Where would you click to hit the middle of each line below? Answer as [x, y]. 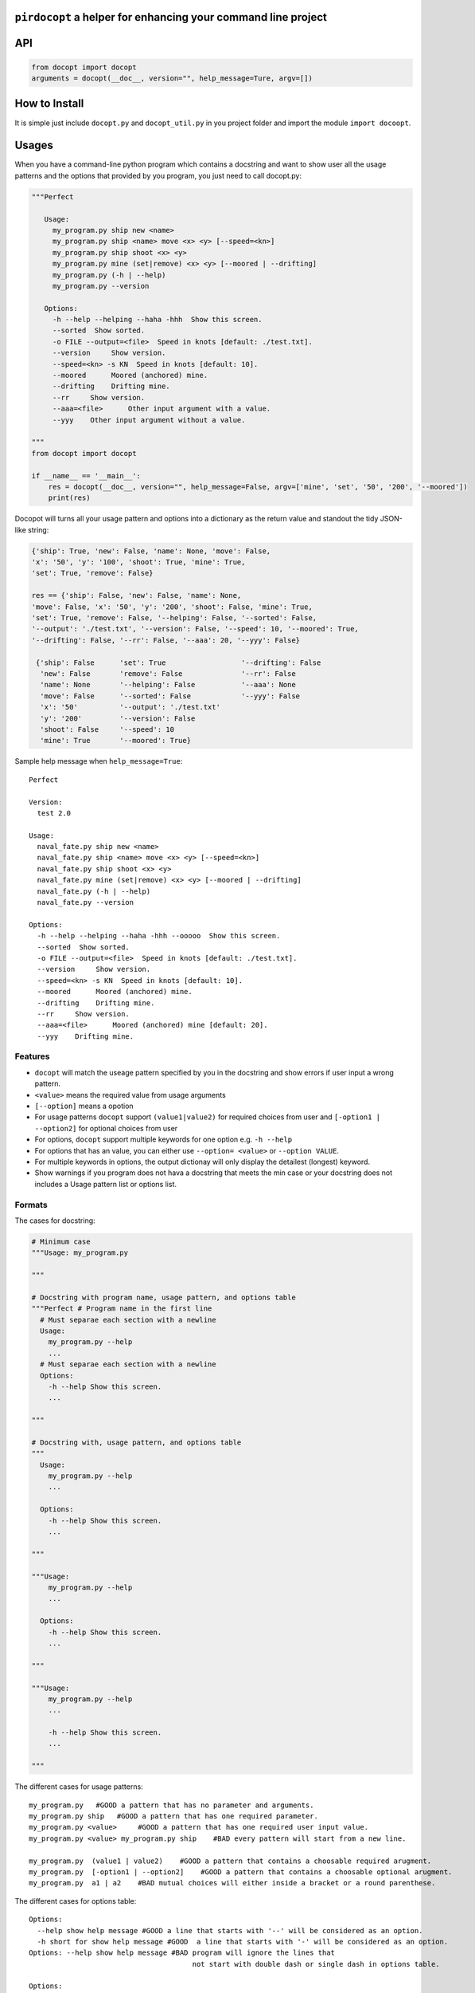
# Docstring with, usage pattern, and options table [136, 1442]
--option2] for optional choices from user [106, 1128]
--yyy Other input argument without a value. [149, 420]
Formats [31, 1205]
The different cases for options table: [76, 1901]
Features [32, 1056]
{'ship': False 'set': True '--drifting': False [179, 662]
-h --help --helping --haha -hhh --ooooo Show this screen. [159, 936]
